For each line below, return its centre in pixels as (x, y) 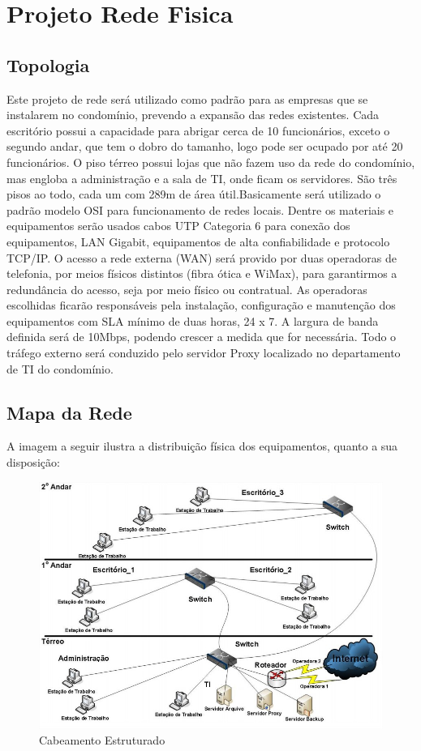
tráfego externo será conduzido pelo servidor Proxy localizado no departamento (204, 353)
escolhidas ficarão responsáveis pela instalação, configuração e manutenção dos (201, 305)
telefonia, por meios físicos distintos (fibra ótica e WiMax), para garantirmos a (202, 273)
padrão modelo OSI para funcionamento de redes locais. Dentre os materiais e (200, 209)
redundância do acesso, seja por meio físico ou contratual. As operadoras (187, 289)
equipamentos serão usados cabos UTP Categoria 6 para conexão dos (178, 226)
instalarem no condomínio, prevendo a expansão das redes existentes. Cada (193, 115)
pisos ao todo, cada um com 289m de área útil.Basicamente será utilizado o (194, 194)
